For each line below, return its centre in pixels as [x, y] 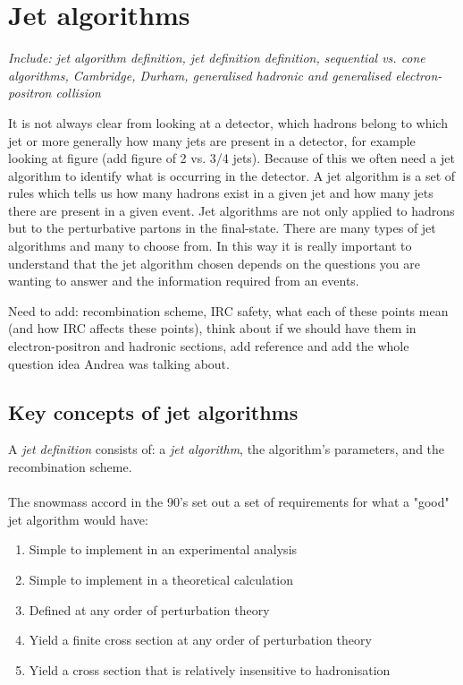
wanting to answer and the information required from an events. [184, 281]
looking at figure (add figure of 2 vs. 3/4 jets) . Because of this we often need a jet [231, 158]
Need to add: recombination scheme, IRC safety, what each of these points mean [228, 310]
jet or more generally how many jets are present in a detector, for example [212, 140]
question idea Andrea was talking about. [119, 363]
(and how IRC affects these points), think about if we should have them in [212, 328]
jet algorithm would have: [78, 519]
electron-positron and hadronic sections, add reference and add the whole [209, 346]
